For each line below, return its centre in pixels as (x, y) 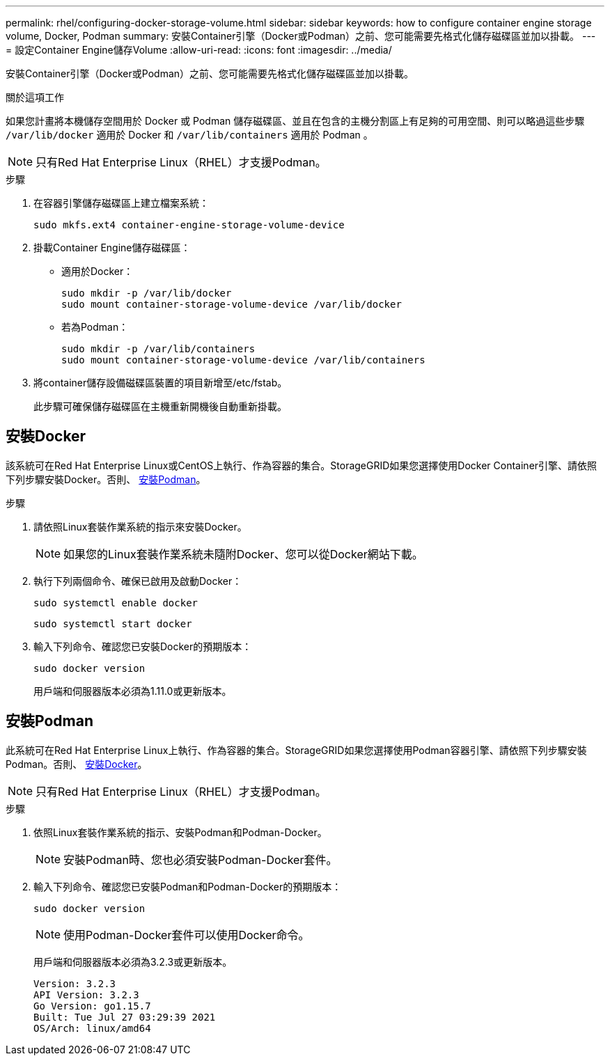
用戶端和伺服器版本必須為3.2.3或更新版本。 (133, 961)
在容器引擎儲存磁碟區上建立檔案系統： (121, 203)
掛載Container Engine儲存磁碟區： (112, 247)
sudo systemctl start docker (113, 623)
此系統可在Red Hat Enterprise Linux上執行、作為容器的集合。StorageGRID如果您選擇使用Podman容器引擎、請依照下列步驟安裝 (296, 750)
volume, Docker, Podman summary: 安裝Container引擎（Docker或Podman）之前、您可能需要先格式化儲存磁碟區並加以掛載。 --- (301, 36)
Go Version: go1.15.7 (92, 1006)
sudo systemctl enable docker (116, 603)
